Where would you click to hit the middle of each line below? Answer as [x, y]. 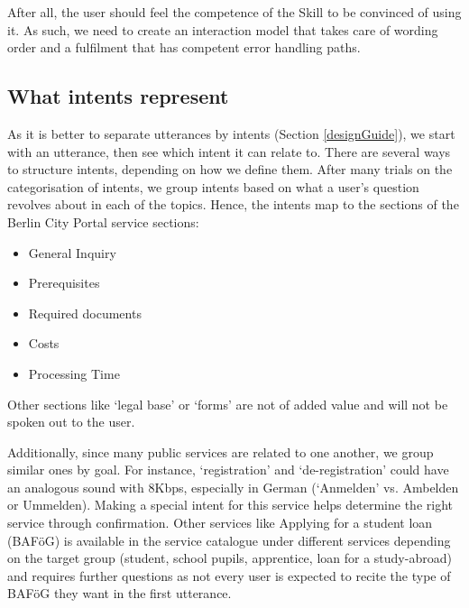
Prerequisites [64, 283]
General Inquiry [72, 252]
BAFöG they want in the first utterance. [120, 593]
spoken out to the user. [71, 422]
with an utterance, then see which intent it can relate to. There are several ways [229, 151]
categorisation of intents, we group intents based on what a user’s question [213, 186]
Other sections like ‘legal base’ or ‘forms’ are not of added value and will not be [228, 404]
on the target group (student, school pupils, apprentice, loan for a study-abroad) [230, 558]
